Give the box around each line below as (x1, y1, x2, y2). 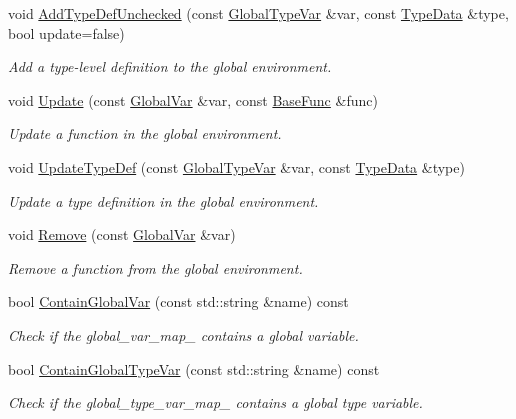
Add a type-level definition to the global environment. (8, 56, 332, 77)
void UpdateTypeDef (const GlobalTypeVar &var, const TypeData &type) (8, 156, 465, 177)
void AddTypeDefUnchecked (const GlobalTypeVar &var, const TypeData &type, (8, 3, 509, 23)
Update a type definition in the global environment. (8, 190, 319, 211)
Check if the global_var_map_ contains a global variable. (8, 324, 359, 345)
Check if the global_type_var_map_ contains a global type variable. (8, 392, 423, 413)
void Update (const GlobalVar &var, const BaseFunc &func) (8, 89, 378, 110)
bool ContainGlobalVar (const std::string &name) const (8, 291, 349, 312)
